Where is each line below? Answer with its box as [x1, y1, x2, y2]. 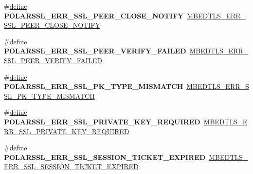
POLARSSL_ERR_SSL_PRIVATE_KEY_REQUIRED [4, 116, 200, 126]
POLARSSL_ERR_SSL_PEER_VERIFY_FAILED [4, 46, 186, 56]
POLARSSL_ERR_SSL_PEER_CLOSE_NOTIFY [4, 10, 184, 20]
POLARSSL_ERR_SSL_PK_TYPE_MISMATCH [4, 81, 183, 91]
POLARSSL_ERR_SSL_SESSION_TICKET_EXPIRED [4, 152, 206, 162]
